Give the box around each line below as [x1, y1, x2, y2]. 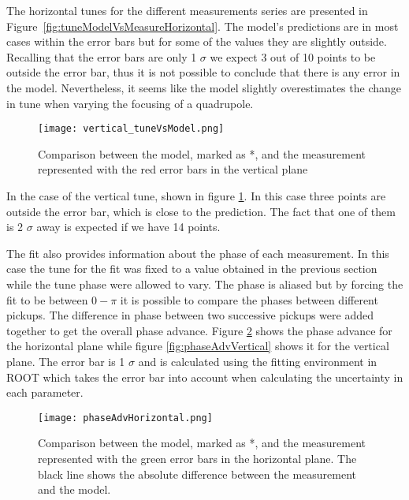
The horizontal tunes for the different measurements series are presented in [6, 2, 368, 18]
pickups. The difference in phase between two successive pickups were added [6, 307, 374, 323]
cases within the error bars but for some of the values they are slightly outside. [6, 33, 387, 50]
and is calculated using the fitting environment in [138, 353, 377, 369]
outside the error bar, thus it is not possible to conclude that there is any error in [6, 64, 400, 80]
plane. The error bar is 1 [6, 353, 125, 369]
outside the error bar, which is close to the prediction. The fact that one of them [6, 203, 396, 219]
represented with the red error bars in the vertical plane [38, 161, 308, 177]
